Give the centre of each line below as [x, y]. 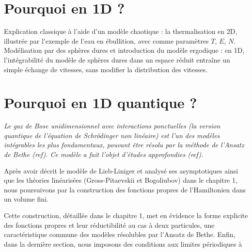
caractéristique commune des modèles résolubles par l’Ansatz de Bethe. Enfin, [120, 234]
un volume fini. [26, 199]
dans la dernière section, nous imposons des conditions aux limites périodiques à [123, 244]
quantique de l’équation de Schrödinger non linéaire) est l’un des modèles [112, 135]
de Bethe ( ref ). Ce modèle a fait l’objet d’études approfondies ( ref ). [104, 154]
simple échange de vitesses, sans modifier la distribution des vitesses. [106, 69]
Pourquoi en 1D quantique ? [101, 102]
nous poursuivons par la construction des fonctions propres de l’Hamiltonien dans [125, 189]
